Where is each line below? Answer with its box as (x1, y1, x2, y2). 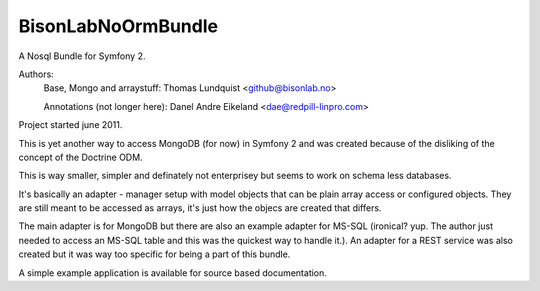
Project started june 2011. (18, 119, 123, 131)
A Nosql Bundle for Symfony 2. (18, 50, 146, 62)
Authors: (18, 68, 54, 80)
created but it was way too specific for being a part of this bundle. (18, 248, 291, 260)
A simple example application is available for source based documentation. (18, 266, 327, 279)
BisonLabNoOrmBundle (18, 15, 219, 37)
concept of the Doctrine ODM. (18, 151, 144, 163)
